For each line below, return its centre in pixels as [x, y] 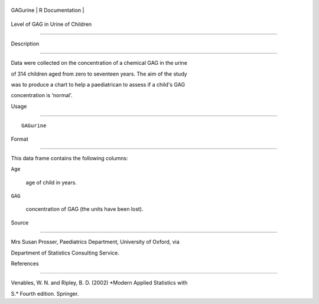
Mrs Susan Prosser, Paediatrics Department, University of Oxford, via [95, 242]
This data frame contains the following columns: [69, 158]
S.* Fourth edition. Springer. [45, 293]
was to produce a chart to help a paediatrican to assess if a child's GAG [98, 84]
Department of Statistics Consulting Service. [65, 253]
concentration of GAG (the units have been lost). [84, 209]
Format [20, 139]
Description [25, 44]
